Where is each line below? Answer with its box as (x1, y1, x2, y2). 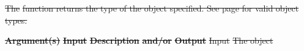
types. (5, 13, 28, 26)
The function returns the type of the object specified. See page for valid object (5, 2, 299, 14)
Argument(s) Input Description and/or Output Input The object (5, 34, 273, 47)
